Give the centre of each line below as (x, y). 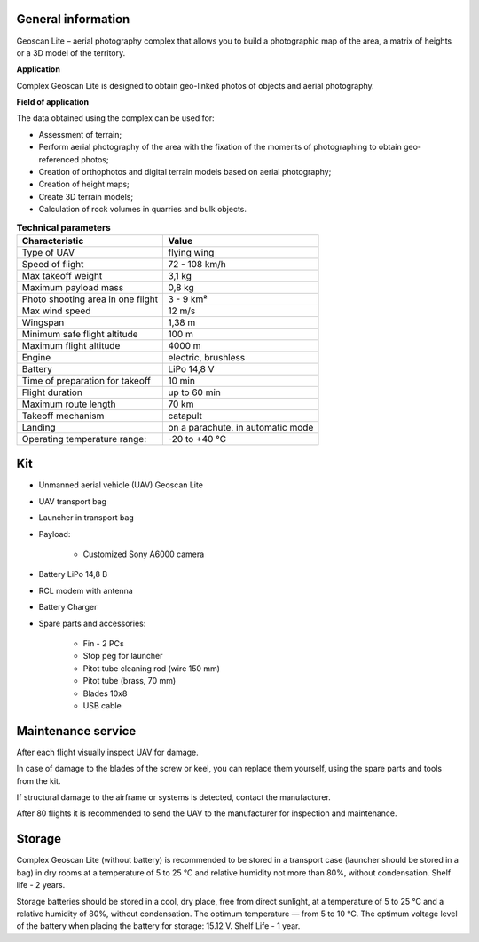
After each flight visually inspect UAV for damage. (107, 752)
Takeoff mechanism (63, 416)
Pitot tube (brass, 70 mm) (130, 681)
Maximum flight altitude (71, 345)
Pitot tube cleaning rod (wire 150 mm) (152, 668)
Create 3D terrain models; (86, 196)
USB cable (102, 705)
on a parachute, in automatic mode (241, 427)
